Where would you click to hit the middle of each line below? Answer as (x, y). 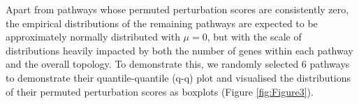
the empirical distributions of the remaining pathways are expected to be (162, 23)
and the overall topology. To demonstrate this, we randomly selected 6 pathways (178, 64)
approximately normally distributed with (93, 37)
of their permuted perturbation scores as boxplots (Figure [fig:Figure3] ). (160, 91)
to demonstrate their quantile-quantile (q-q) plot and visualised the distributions (178, 77)
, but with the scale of (254, 37)
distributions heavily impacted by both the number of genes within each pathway (179, 50)
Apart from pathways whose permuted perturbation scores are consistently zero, (177, 9)
